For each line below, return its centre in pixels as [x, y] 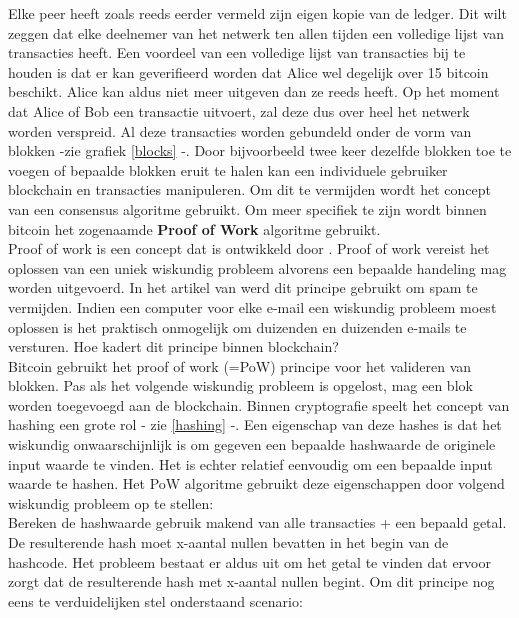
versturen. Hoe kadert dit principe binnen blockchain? [173, 346]
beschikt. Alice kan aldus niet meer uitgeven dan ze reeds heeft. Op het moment [254, 91]
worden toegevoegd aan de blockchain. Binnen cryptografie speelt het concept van [259, 404]
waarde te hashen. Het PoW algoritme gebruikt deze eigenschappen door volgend [256, 483]
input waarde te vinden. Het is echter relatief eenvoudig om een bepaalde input [250, 463]
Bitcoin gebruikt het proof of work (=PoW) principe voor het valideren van [240, 365]
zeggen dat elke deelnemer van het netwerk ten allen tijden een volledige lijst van [256, 32]
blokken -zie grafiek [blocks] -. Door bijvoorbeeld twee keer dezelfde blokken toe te [260, 150]
